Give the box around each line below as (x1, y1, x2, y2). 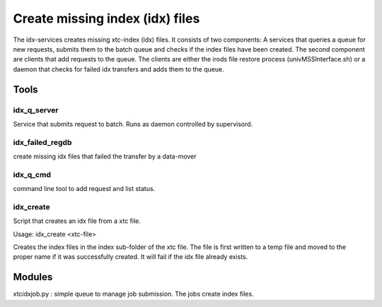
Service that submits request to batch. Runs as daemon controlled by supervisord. (13, 120, 253, 128)
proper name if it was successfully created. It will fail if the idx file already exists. (13, 253, 248, 261)
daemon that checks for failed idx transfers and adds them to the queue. (13, 64, 224, 74)
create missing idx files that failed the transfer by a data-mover (13, 152, 197, 161)
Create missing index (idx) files (13, 11, 200, 26)
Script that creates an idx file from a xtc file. (13, 216, 141, 226)
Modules (13, 271, 53, 283)
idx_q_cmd (13, 170, 51, 180)
